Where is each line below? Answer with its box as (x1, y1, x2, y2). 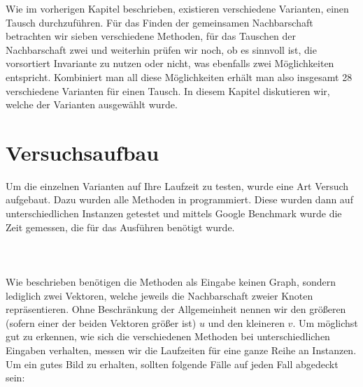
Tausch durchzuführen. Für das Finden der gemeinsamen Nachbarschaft (6, 15, 313, 29)
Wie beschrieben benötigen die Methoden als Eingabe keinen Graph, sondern (6, 275, 336, 289)
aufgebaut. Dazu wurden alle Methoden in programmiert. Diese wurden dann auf (6, 192, 353, 207)
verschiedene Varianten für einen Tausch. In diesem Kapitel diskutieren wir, (6, 83, 330, 98)
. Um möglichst (292, 315, 358, 330)
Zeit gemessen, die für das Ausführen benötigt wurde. (6, 219, 235, 234)
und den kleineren (208, 315, 285, 330)
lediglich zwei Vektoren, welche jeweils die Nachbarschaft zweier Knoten (6, 288, 313, 302)
